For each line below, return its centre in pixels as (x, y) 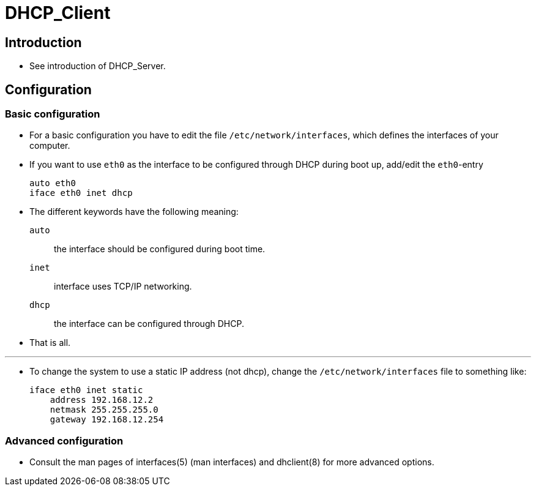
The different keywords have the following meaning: (134, 212)
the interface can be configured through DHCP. (149, 324)
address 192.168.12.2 (102, 400)
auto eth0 (53, 183)
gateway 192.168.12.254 (107, 420)
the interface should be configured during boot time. (160, 249)
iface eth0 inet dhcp (81, 193)
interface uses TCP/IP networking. (123, 287)
